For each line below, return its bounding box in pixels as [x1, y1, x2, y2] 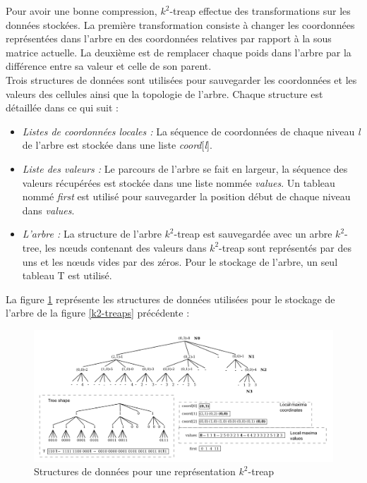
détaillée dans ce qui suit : [6, 100, 119, 115]
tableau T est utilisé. [22, 268, 112, 283]
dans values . [22, 202, 75, 217]
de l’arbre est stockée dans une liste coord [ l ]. [22, 137, 212, 152]
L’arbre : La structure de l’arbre [22, 226, 162, 241]
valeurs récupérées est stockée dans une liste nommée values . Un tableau [22, 175, 335, 190]
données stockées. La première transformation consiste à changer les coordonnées [6, 17, 355, 32]
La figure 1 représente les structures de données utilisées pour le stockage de [6, 291, 335, 306]
